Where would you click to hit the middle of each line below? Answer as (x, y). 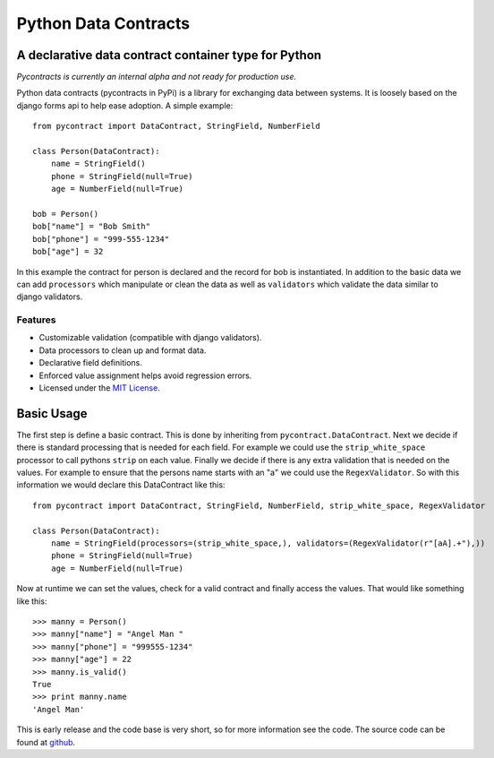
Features (36, 320)
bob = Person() (66, 214)
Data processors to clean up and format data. (123, 350)
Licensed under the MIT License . (99, 388)
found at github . (46, 742)
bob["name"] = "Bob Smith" (92, 227)
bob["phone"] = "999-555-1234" (101, 239)
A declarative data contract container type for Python (169, 55)
